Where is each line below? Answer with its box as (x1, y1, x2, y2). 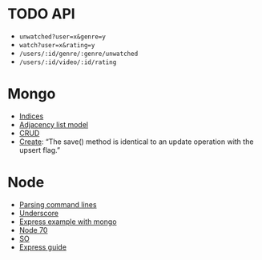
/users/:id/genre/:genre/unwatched (18, 50, 139, 58)
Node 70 (18, 225, 48, 234)
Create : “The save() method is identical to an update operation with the (18, 137, 254, 146)
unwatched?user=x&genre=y (18, 33, 106, 41)
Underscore (18, 208, 59, 218)
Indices (18, 111, 44, 121)
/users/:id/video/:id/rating (18, 58, 117, 66)
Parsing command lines (18, 199, 97, 209)
